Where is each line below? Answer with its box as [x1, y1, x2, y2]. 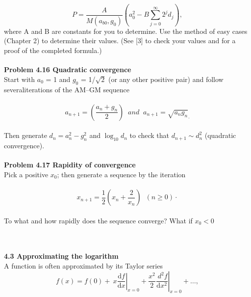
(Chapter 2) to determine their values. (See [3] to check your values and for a [4, 35, 236, 46]
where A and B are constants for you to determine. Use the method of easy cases [4, 26, 248, 36]
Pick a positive [4, 169, 49, 179]
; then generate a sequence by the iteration [57, 169, 186, 179]
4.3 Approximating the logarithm [4, 251, 119, 261]
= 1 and [46, 74, 71, 84]
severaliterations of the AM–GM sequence [4, 84, 129, 94]
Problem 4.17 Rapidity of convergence [4, 160, 136, 170]
